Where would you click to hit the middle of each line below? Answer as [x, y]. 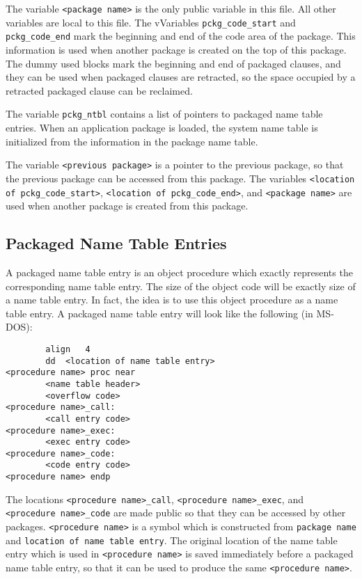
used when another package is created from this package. [127, 206]
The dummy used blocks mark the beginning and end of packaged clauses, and [173, 63]
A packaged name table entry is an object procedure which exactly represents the [179, 272]
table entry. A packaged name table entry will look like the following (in [159, 313]
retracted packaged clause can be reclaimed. [99, 90]
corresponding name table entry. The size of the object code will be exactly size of [181, 286]
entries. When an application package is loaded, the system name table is [162, 127]
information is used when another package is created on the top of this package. [176, 49]
